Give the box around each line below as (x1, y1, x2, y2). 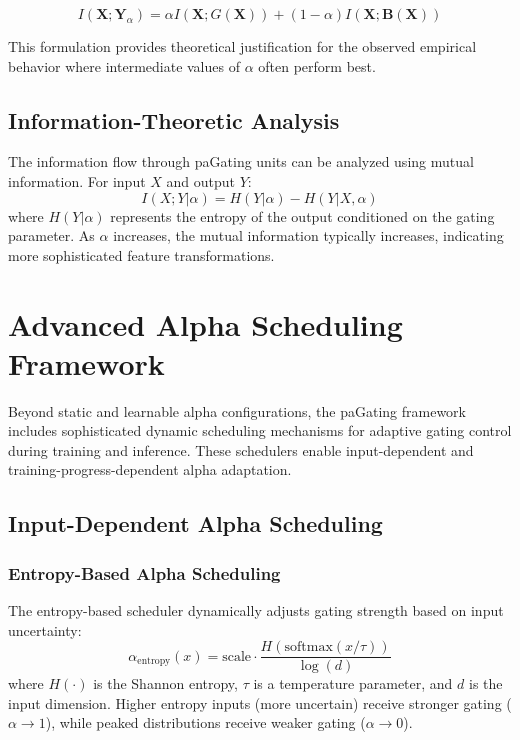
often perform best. (258, 55, 376, 76)
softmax (284, 640, 333, 655)
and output (166, 170, 236, 191)
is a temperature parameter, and (253, 673, 453, 694)
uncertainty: (8, 619, 82, 640)
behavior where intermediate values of (8, 55, 240, 76)
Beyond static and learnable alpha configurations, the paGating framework (8, 400, 466, 421)
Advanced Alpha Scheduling (8, 303, 403, 344)
